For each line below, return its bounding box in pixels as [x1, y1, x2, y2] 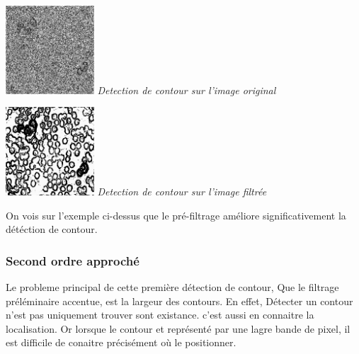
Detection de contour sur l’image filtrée [97, 184, 267, 199]
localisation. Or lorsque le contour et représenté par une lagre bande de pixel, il [6, 321, 351, 336]
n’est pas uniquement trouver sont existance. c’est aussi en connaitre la [6, 307, 314, 322]
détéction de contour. [6, 222, 98, 236]
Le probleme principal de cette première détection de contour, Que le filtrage [6, 280, 339, 295]
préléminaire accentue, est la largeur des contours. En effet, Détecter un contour [6, 293, 353, 308]
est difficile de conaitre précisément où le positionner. [6, 335, 237, 350]
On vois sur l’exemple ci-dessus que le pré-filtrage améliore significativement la [6, 207, 346, 222]
